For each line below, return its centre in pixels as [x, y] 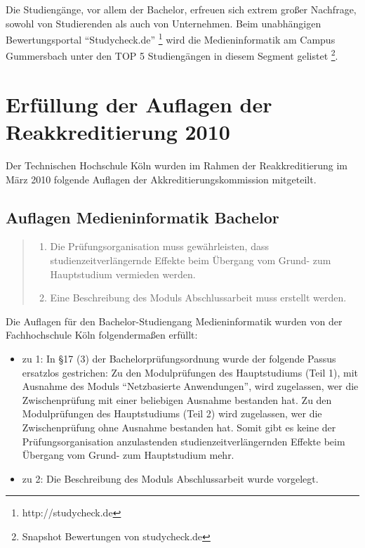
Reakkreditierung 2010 [118, 132]
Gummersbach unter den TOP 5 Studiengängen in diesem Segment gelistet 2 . [172, 55]
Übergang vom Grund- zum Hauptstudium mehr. [128, 455]
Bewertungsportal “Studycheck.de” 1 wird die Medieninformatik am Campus [171, 38]
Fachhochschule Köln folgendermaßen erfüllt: [102, 335]
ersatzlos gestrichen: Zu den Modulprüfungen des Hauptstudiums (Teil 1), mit [190, 372]
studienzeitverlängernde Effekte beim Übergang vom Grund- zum [191, 260]
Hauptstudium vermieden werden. [123, 274]
